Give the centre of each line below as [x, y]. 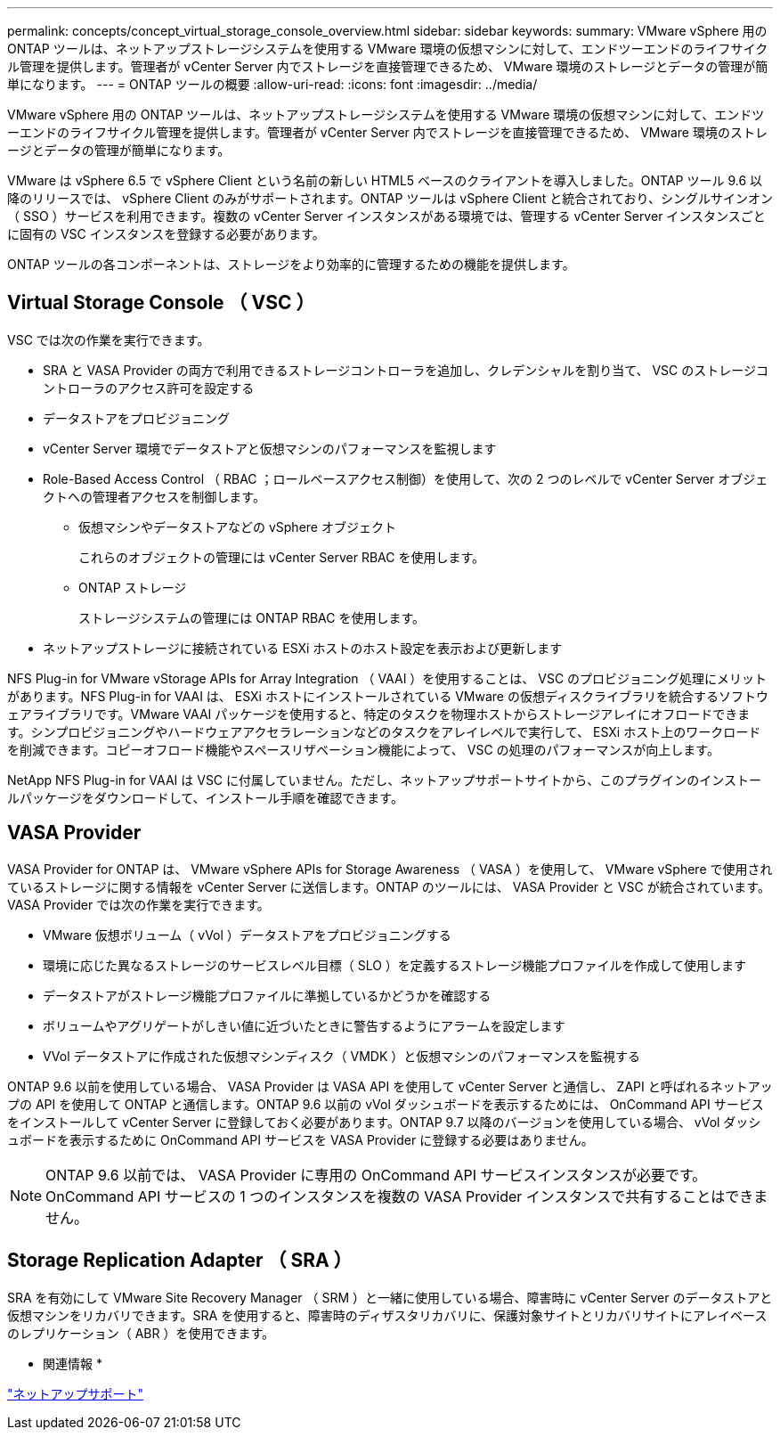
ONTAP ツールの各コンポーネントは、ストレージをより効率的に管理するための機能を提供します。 [291, 264]
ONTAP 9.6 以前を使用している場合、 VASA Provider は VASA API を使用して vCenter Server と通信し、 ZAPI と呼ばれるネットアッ [390, 1086]
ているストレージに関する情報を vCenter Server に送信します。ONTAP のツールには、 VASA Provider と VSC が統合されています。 [389, 886]
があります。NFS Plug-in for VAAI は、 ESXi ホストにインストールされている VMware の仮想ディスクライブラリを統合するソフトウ [388, 696]
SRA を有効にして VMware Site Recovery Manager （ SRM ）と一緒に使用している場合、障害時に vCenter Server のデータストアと [390, 1297]
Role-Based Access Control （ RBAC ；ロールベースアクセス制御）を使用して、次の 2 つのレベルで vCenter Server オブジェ [406, 478]
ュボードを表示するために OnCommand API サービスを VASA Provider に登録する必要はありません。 [301, 1139]
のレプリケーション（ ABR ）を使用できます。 [141, 1333]
